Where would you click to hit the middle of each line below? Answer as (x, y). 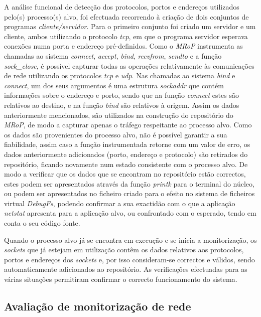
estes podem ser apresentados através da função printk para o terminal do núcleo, (129, 183)
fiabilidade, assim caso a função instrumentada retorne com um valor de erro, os (127, 144)
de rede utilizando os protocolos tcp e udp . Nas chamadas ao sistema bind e (120, 75)
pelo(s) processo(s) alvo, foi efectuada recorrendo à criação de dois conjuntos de (126, 16)
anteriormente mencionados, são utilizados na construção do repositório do (119, 115)
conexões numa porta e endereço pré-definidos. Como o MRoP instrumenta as (123, 46)
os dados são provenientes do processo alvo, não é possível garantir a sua (116, 134)
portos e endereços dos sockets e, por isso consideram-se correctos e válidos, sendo (129, 259)
